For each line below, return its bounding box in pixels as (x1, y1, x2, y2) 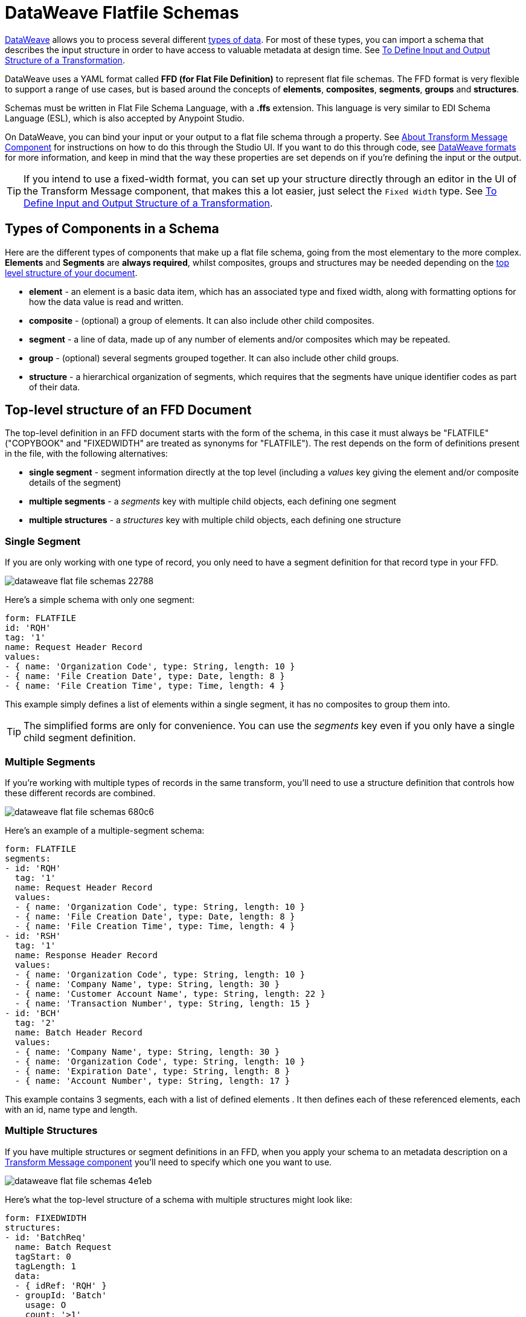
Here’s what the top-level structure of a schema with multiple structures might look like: (5, 1194, 353, 1205)
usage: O (25, 1299, 66, 1310)
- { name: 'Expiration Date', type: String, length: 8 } (14, 1066, 290, 1076)
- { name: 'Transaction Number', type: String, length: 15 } (14, 998, 310, 1008)
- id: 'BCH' (5, 1008, 61, 1018)
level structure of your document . (5, 267, 138, 278)
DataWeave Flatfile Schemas (5, 2, 239, 23)
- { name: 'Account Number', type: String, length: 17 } (14, 1075, 290, 1086)
